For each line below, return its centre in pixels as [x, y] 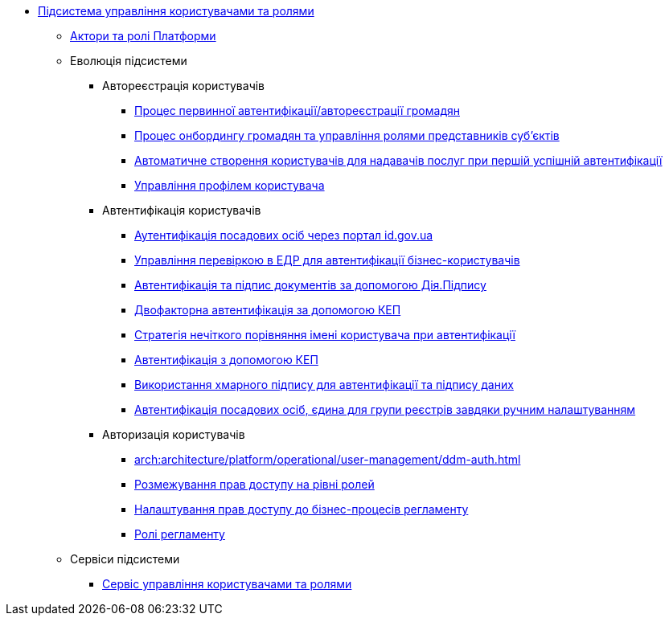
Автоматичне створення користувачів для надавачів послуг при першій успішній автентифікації [398, 160]
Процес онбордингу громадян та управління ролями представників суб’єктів [347, 135]
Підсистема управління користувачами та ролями [176, 11]
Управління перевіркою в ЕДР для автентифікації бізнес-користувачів [327, 260]
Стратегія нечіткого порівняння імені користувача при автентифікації [325, 335]
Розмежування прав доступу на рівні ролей [254, 484]
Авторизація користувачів [174, 434]
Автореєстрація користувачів [184, 86]
